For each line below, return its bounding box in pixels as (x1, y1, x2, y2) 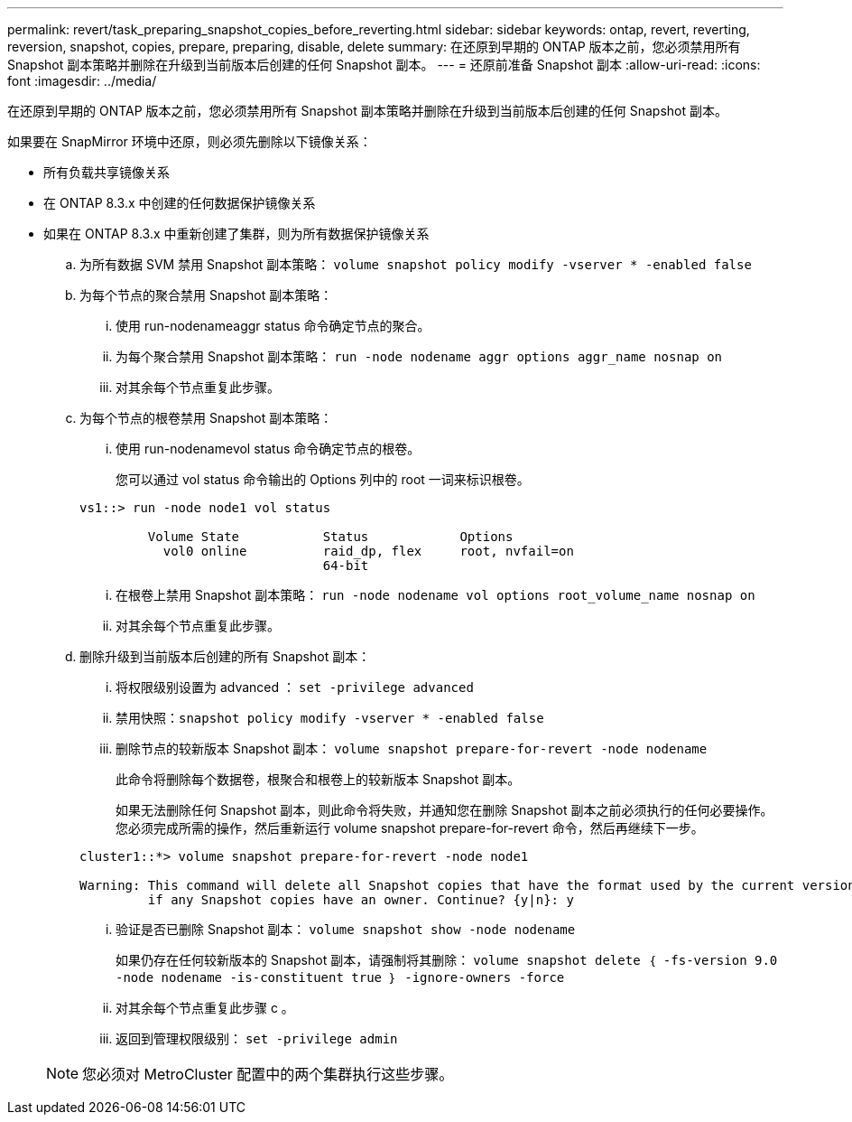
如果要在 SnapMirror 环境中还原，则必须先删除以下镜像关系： (7, 134, 372, 149)
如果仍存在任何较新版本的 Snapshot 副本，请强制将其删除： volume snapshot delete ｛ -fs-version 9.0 (116, 952, 778, 968)
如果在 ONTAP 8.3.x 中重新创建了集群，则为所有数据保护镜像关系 (43, 226, 430, 241)
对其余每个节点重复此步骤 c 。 (116, 1000, 294, 1015)
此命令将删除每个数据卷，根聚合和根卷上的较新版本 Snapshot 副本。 (116, 771, 521, 787)
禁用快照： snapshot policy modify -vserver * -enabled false (116, 710, 544, 725)
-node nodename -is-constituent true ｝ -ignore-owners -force (116, 970, 565, 985)
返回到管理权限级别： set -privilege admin (116, 1031, 398, 1046)
